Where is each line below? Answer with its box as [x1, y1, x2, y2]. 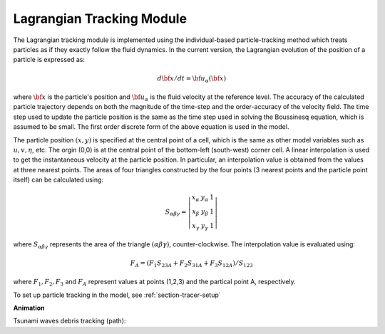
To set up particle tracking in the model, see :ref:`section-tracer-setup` [13, 291, 221, 299]
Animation [13, 303, 46, 312]
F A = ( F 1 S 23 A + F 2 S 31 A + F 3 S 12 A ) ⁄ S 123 [130, 259, 253, 268]
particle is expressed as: [13, 56, 86, 64]
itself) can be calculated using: [13, 175, 103, 184]
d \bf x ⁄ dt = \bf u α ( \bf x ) [157, 74, 227, 84]
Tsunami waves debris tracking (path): [13, 317, 126, 325]
